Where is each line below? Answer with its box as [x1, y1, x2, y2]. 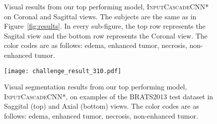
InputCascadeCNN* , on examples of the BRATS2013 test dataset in [4, 91, 214, 101]
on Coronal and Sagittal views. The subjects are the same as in [4, 11, 197, 21]
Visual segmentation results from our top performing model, [4, 82, 187, 92]
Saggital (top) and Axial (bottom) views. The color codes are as [4, 101, 199, 111]
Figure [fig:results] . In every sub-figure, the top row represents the [4, 21, 206, 31]
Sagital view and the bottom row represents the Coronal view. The [4, 30, 208, 41]
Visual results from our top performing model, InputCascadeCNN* [4, 1, 209, 11]
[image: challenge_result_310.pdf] [4, 67, 122, 75]
